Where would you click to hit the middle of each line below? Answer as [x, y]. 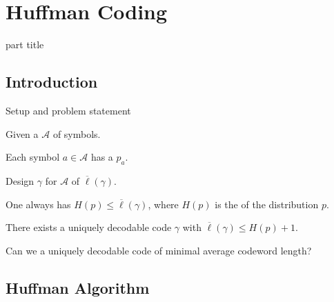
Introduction [52, 82]
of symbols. [77, 133]
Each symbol [33, 157]
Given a [22, 133]
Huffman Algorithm [78, 287]
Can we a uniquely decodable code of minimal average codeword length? [159, 250]
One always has [38, 204]
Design [20, 180]
